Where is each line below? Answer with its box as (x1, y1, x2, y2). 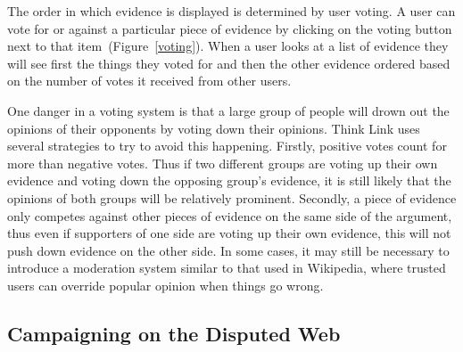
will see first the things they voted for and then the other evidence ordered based (7, 53, 451, 72)
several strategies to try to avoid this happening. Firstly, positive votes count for (7, 136, 447, 155)
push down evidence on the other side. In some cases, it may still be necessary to (7, 241, 450, 259)
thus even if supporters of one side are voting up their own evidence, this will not (7, 224, 451, 242)
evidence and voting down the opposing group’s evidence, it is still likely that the (7, 171, 451, 190)
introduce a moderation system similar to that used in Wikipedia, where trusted (7, 258, 446, 277)
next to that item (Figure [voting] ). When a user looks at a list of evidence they (7, 37, 449, 55)
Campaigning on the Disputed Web (7, 319, 341, 347)
